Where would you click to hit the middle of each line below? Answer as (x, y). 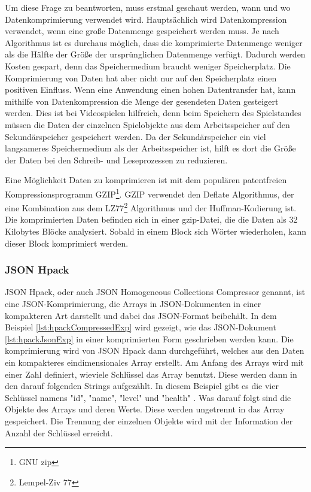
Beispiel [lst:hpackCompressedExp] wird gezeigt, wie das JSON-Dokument (141, 327)
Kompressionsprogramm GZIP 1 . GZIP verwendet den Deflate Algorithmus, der (150, 193)
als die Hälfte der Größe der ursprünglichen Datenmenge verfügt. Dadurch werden (155, 54)
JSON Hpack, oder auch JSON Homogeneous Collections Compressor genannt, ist (155, 292)
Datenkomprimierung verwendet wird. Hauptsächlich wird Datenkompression (146, 19)
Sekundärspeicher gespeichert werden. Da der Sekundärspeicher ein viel (135, 136)
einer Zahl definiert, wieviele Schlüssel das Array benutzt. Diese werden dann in (151, 374)
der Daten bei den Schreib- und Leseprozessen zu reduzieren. (116, 160)
